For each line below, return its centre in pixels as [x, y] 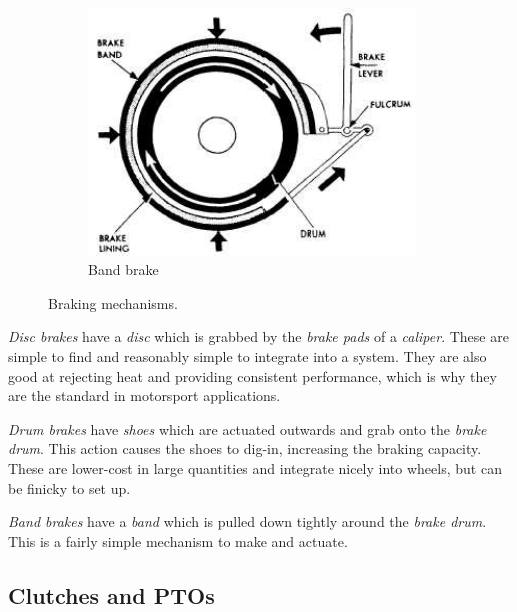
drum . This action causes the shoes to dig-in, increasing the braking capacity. [245, 448]
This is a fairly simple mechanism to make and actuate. [178, 540]
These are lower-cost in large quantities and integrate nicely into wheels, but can [255, 468]
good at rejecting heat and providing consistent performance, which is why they [252, 375]
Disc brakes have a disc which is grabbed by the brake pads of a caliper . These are [258, 336]
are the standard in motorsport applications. [144, 395]
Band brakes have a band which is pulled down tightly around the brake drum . [247, 521]
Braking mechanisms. [113, 302]
